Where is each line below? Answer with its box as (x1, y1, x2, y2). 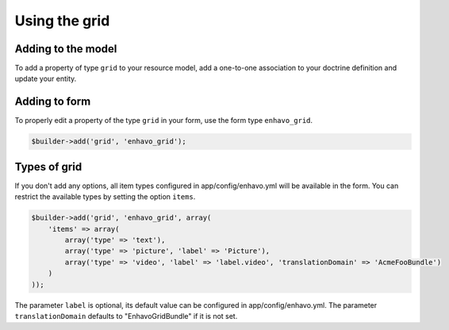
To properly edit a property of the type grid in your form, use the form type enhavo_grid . (14, 116, 313, 125)
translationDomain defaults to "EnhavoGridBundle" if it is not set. (14, 311, 238, 320)
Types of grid (14, 159, 83, 174)
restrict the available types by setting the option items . (14, 192, 196, 201)
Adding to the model (14, 42, 117, 56)
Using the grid (14, 12, 110, 29)
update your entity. (14, 74, 77, 83)
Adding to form (14, 95, 91, 109)
